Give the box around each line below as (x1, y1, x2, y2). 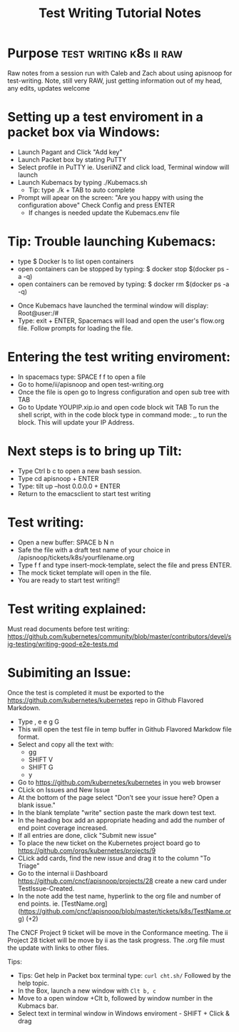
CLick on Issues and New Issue (17, 785, 111, 794)
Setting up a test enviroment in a (7, 109, 203, 126)
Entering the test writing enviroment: (7, 349, 230, 365)
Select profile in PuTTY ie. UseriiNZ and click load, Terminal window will (17, 163, 230, 171)
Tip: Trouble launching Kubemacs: (7, 233, 216, 250)
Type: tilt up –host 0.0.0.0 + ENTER (17, 482, 121, 490)
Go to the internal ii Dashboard (17, 869, 108, 877)
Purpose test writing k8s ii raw (7, 45, 183, 61)
